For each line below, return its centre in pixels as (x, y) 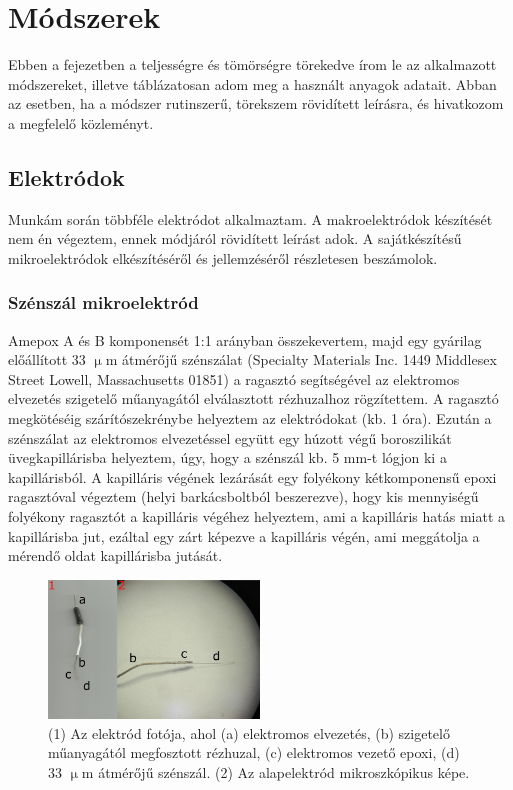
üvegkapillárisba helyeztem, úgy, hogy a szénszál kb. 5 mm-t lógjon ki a (227, 457)
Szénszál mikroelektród (103, 302)
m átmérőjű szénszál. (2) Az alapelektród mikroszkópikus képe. (275, 771)
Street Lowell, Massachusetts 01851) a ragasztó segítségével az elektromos (234, 378)
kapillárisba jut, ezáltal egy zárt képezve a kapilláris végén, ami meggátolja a (244, 535)
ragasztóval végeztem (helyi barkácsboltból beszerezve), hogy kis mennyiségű (243, 496)
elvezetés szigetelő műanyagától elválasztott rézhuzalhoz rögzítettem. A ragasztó (253, 398)
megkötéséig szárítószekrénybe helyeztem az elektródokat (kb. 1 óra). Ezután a (250, 418)
